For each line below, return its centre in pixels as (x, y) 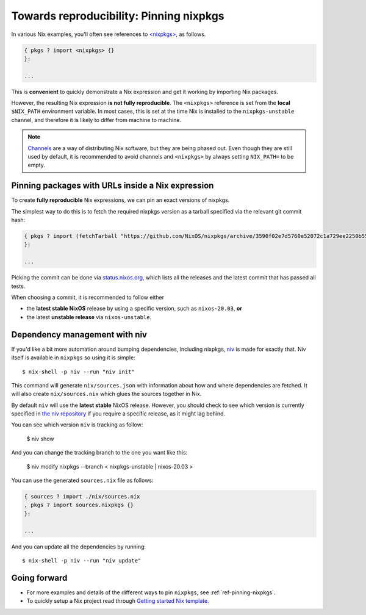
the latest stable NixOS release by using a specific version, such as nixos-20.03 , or (134, 309)
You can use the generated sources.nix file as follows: (82, 480)
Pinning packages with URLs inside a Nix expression (113, 186)
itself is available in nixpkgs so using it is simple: (73, 358)
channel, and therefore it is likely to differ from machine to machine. (96, 120)
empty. (37, 165)
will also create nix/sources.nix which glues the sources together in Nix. (106, 394)
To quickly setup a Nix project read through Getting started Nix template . (118, 601)
